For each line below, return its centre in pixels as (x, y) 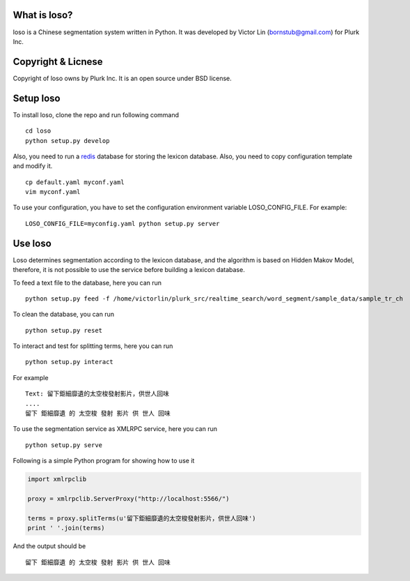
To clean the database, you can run (64, 315)
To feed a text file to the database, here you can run (87, 282)
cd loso (38, 131)
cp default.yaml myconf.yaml (75, 182)
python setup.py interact (70, 362)
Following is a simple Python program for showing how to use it (104, 461)
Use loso (32, 243)
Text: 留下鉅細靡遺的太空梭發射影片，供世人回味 (97, 394)
